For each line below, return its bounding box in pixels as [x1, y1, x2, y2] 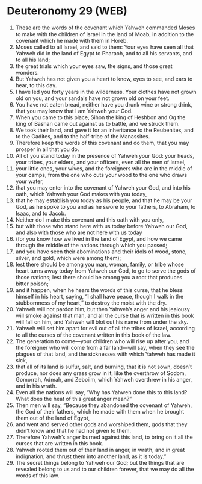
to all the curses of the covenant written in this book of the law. [15, 331, 172, 338]
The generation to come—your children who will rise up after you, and [15, 337, 189, 344]
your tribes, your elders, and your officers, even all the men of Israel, [15, 158, 186, 166]
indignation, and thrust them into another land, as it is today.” [15, 453, 167, 460]
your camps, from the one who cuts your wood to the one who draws [15, 171, 188, 178]
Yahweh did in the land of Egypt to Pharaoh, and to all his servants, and [15, 49, 192, 57]
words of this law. [15, 471, 60, 479]
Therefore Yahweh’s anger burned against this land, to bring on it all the [15, 433, 193, 441]
